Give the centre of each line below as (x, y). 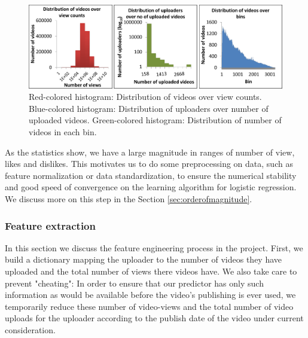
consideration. (30, 329)
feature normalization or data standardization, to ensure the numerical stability (151, 175)
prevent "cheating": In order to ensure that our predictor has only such (134, 283)
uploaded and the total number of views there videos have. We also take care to (151, 271)
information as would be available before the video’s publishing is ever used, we (150, 295)
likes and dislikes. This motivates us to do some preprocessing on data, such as (149, 164)
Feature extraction (50, 225)
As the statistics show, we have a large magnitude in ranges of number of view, (150, 152)
